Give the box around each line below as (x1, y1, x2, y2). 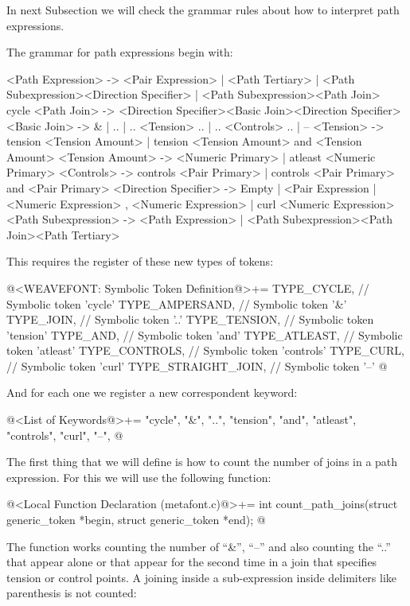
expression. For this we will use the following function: (6, 468, 271, 485)
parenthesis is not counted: (6, 585, 137, 601)
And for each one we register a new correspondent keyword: (6, 384, 298, 401)
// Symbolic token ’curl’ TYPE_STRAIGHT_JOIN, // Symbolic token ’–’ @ (6, 357, 388, 374)
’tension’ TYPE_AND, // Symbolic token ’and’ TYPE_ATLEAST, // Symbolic (6, 326, 403, 343)
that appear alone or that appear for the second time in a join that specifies (6, 554, 377, 570)
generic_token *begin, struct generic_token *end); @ (6, 511, 266, 528)
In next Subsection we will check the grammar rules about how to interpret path (6, 2, 400, 17)
